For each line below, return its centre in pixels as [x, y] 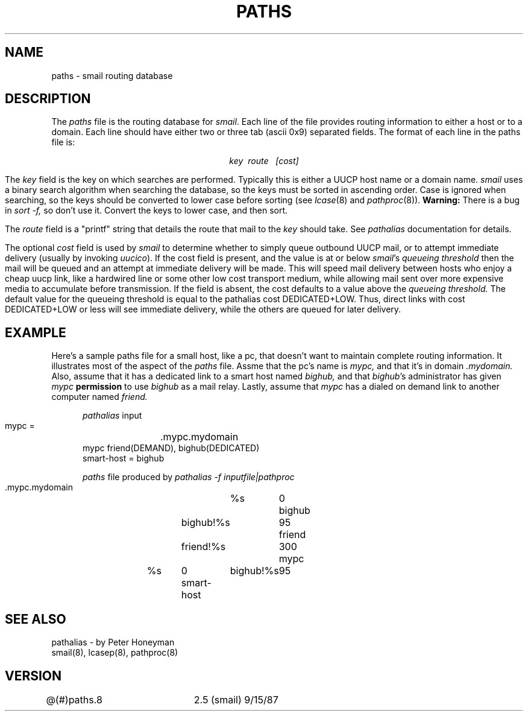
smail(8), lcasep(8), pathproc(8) [115, 653]
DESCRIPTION [48, 99]
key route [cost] [264, 161]
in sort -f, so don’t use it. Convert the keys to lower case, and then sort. [146, 211]
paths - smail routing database [112, 75]
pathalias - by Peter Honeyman [113, 642]
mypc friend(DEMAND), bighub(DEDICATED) [171, 448]
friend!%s [203, 547]
